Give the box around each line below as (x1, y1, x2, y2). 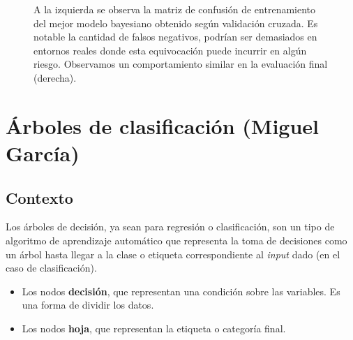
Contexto (6, 186, 73, 208)
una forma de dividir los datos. (22, 297, 154, 312)
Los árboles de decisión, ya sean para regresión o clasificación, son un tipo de (6, 219, 335, 234)
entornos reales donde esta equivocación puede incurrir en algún (33, 43, 307, 57)
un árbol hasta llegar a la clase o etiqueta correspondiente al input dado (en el (6, 246, 340, 261)
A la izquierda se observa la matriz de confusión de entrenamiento (33, 2, 316, 16)
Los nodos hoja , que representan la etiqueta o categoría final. (22, 320, 286, 335)
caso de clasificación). (6, 260, 97, 275)
